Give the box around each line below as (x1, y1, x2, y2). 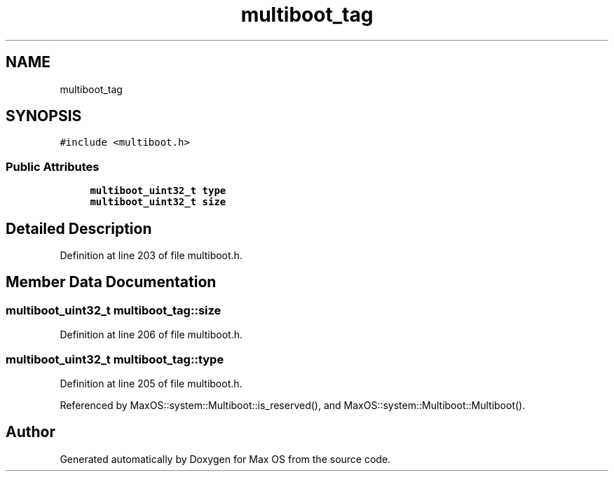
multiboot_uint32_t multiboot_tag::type (6, 352, 224, 366)
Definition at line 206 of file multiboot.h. (60, 329, 243, 341)
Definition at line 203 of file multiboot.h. (60, 249, 243, 262)
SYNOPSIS (6, 107, 82, 125)
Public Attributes (6, 159, 100, 174)
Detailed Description (6, 219, 152, 237)
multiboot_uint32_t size (90, 196, 226, 208)
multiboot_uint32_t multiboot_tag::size (6, 303, 221, 317)
